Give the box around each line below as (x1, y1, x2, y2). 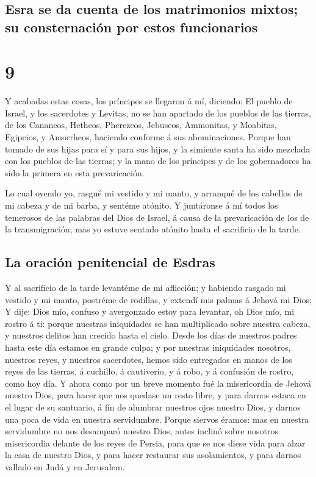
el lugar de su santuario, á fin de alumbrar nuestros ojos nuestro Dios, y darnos (5, 400, 301, 413)
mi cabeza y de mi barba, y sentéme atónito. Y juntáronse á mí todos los (5, 199, 278, 212)
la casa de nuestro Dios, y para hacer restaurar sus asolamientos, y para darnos (5, 448, 301, 461)
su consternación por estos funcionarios (5, 17, 258, 36)
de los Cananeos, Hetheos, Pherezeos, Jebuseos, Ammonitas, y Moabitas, (5, 118, 277, 131)
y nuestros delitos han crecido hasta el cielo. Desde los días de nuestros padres (5, 329, 297, 342)
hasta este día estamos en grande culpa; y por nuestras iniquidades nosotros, (5, 341, 291, 353)
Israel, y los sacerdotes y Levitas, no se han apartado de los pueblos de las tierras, (5, 106, 311, 119)
